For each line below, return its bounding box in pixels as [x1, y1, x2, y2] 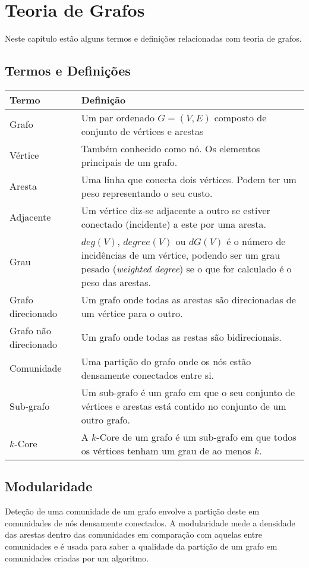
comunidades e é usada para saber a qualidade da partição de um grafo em [5, 539, 278, 552]
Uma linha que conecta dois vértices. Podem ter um [81, 172, 297, 186]
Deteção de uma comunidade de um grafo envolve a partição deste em [5, 505, 260, 517]
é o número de [226, 234, 286, 248]
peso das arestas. [81, 275, 151, 289]
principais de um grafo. [81, 155, 178, 169]
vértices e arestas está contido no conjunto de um [81, 398, 286, 413]
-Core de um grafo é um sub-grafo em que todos [96, 429, 297, 444]
